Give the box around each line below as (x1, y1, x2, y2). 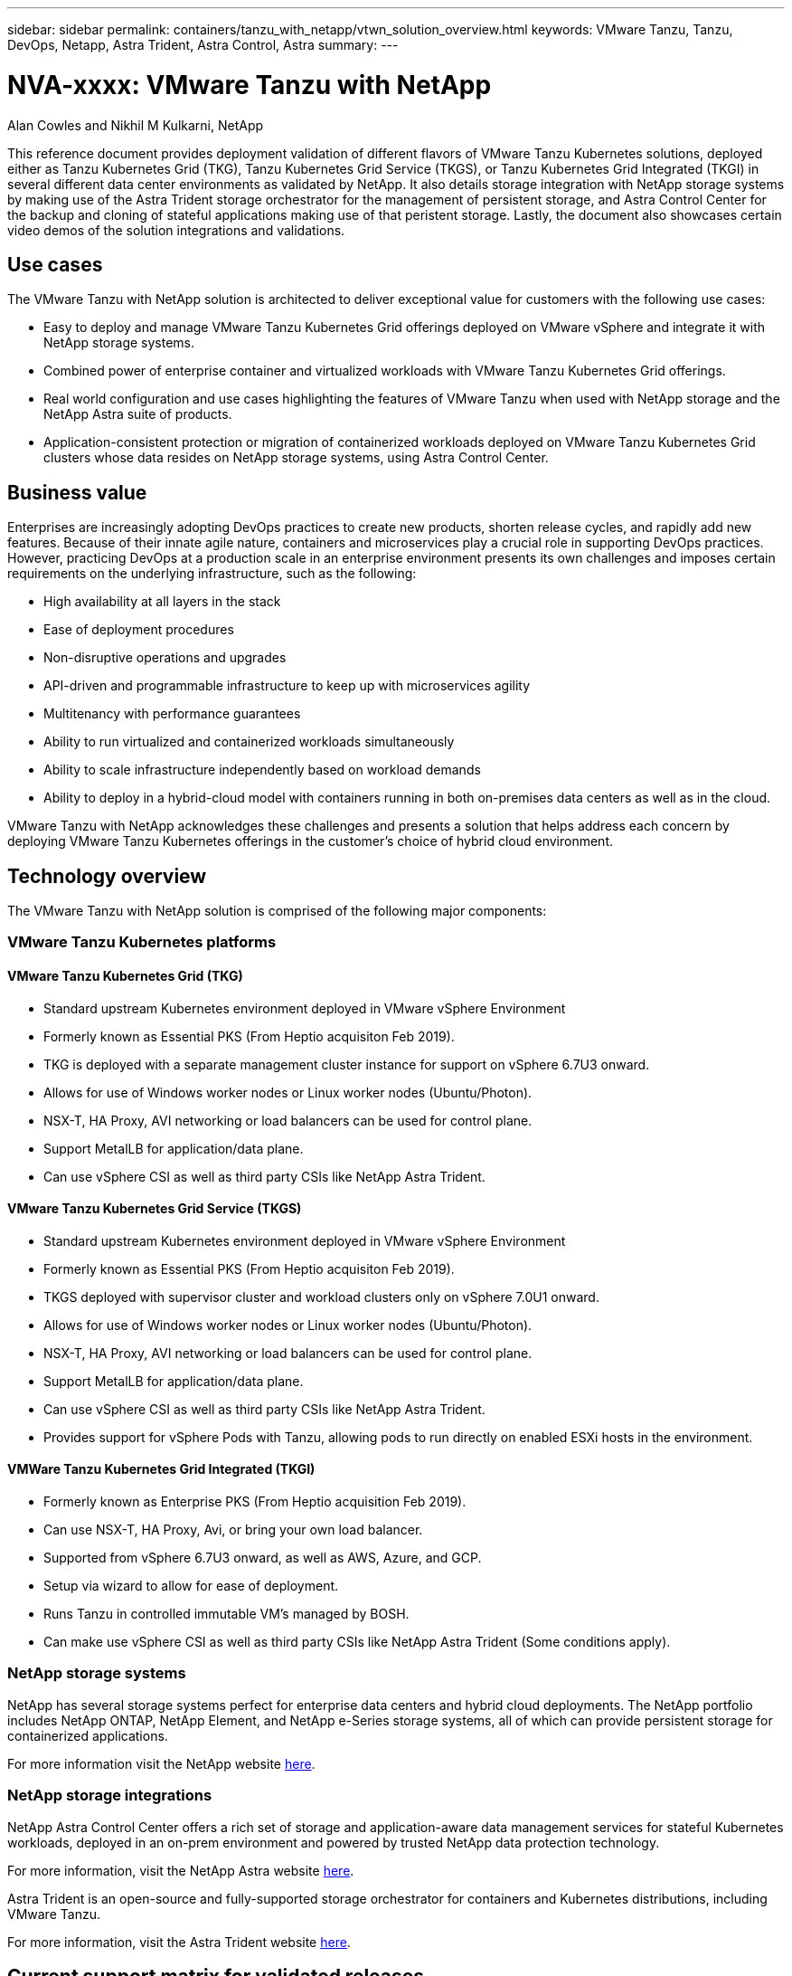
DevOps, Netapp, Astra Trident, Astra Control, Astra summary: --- (7, 37, 399, 52)
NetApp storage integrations (7, 1786, 212, 1805)
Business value (7, 480, 147, 504)
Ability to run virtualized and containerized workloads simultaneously (43, 734, 455, 750)
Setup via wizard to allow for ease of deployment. (43, 1578, 339, 1594)
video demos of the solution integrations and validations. (7, 222, 345, 238)
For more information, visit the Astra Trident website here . (7, 1933, 351, 1950)
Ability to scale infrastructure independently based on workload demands (43, 762, 481, 778)
